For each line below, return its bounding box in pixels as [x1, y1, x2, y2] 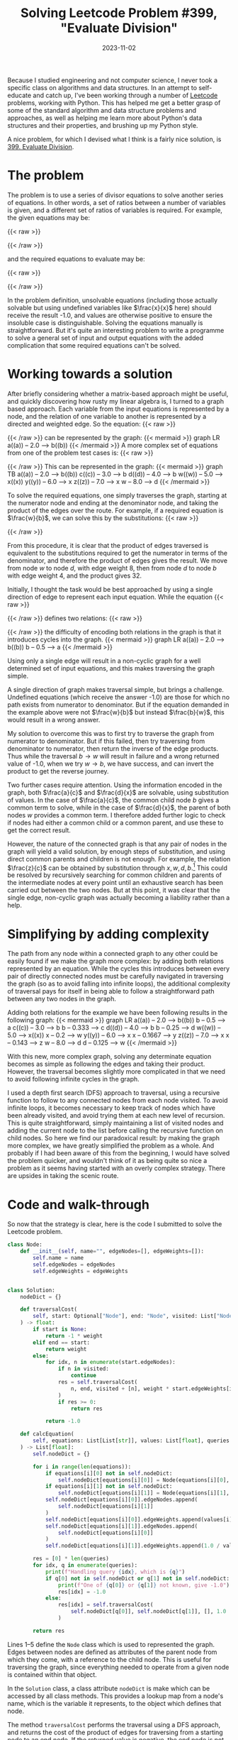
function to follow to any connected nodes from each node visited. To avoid [7, 1096, 228, 1105]
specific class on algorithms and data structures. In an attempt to [7, 83, 197, 92]
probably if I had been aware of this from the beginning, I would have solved [7, 1149, 230, 1157]
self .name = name [33, 1255, 84, 1262]
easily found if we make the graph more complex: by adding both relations [7, 957, 225, 966]
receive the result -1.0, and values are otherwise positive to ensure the [7, 311, 212, 319]
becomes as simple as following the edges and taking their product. [7, 1059, 205, 1069]
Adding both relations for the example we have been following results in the [7, 1008, 228, 1017]
